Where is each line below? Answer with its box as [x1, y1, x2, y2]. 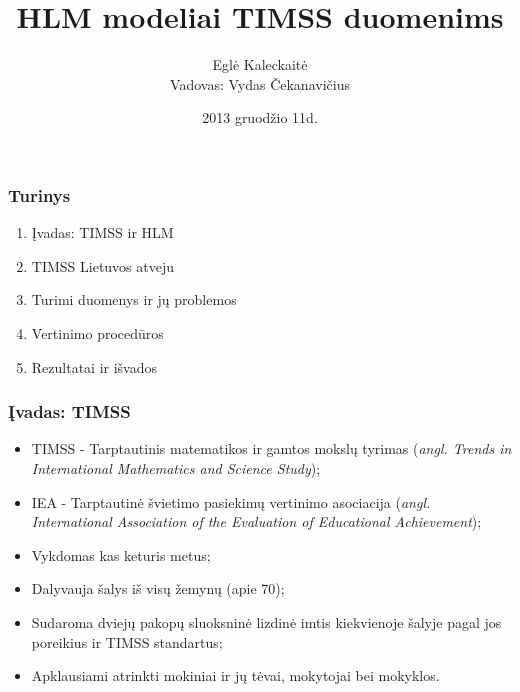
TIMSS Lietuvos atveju [31, 255, 175, 276]
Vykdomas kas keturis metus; [31, 544, 211, 565]
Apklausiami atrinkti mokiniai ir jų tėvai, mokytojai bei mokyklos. [31, 665, 440, 686]
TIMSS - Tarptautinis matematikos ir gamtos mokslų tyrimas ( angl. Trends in [31, 438, 512, 459]
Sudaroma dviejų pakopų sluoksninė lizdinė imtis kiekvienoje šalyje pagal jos [31, 611, 502, 632]
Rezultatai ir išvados [31, 356, 158, 377]
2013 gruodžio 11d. [202, 107, 318, 128]
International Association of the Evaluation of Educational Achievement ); [31, 511, 482, 532]
